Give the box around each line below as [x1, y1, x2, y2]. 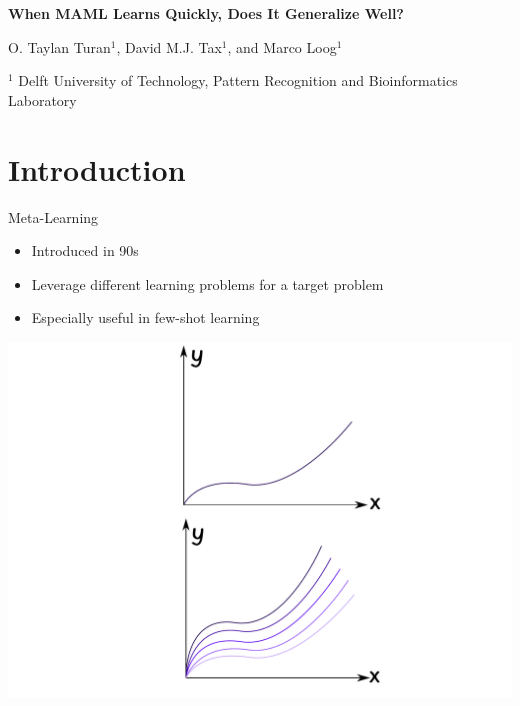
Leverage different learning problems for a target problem [31, 273, 384, 294]
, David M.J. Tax [116, 36, 222, 57]
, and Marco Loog [227, 36, 337, 57]
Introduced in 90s [31, 240, 139, 261]
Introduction [8, 148, 186, 189]
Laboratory [8, 89, 77, 110]
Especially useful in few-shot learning [31, 307, 260, 328]
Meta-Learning [8, 206, 99, 227]
